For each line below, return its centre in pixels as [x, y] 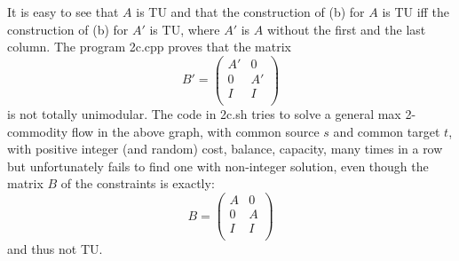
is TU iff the [415, 12]
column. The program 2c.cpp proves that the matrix [149, 47]
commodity [38, 131]
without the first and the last [346, 29]
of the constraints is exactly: [138, 183]
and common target [387, 131]
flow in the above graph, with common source [195, 131]
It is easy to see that [63, 12]
